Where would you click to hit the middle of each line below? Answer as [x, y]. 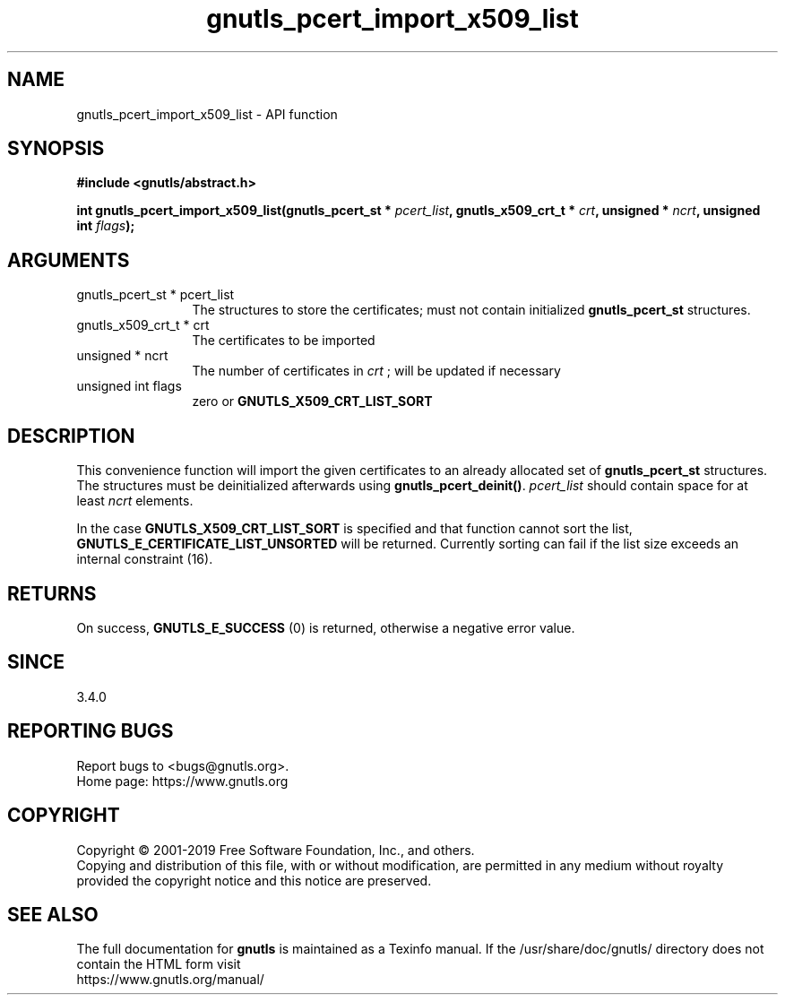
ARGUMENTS [69, 260]
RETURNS [52, 593]
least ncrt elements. [135, 501]
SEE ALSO [53, 914]
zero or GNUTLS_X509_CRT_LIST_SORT [312, 402]
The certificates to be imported [284, 341]
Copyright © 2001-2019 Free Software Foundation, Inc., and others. [276, 850]
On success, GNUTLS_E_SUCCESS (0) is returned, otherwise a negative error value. [326, 627]
